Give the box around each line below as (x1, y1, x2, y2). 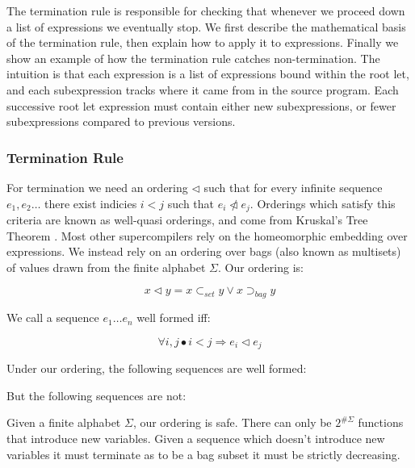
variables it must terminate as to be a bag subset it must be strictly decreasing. (6, 445, 400, 462)
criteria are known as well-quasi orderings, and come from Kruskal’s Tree (6, 211, 368, 228)
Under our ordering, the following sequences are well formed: (6, 360, 307, 377)
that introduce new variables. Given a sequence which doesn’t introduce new (6, 430, 385, 447)
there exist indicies (44, 194, 137, 211)
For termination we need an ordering (6, 178, 188, 195)
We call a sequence (6, 309, 99, 326)
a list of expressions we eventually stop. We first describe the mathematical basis (6, 18, 406, 35)
